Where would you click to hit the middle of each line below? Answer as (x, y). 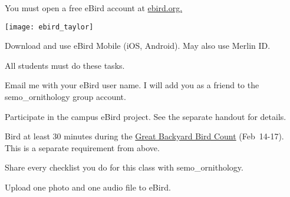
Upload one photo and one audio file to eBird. (88, 187)
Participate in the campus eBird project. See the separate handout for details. (146, 116)
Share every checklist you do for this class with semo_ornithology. (124, 167)
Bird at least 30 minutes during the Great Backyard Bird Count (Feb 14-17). (144, 136)
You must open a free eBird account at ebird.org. (94, 8)
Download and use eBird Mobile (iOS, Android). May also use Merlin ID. (138, 46)
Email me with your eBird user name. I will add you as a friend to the (132, 85)
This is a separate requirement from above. (82, 147)
